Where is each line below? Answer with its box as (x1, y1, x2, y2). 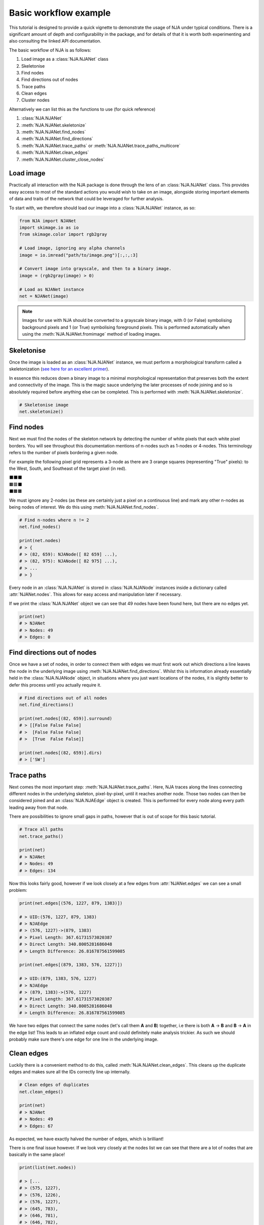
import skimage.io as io (19, 225, 79, 230)
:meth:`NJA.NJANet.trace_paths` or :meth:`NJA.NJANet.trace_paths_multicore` (21, 143, 181, 148)
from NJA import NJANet (19, 218, 77, 223)
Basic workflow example (9, 7, 111, 18)
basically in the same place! (9, 1151, 66, 1157)
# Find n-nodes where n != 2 (19, 517, 89, 523)
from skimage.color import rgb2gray (19, 232, 108, 237)
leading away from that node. (9, 804, 68, 810)
